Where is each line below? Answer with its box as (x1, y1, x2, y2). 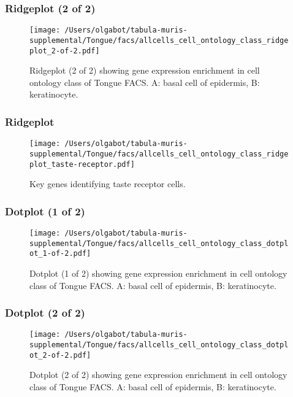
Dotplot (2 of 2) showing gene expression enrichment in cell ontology (29, 368, 287, 381)
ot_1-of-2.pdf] (29, 249, 91, 258)
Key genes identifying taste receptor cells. (29, 177, 186, 190)
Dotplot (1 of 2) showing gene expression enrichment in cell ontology (29, 266, 287, 279)
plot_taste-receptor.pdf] (29, 160, 135, 169)
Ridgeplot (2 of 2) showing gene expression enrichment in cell (29, 64, 260, 77)
